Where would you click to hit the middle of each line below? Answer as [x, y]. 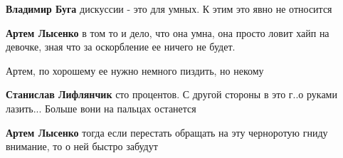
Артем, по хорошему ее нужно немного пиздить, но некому [135, 70]
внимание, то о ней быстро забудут [82, 146]
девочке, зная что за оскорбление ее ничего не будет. [121, 47]
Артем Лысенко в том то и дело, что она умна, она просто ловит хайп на [168, 32]
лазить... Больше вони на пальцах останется [101, 108]
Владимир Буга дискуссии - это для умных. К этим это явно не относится [169, 9]
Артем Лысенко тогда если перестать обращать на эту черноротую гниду [167, 132]
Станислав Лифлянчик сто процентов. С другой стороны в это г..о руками [171, 94]
